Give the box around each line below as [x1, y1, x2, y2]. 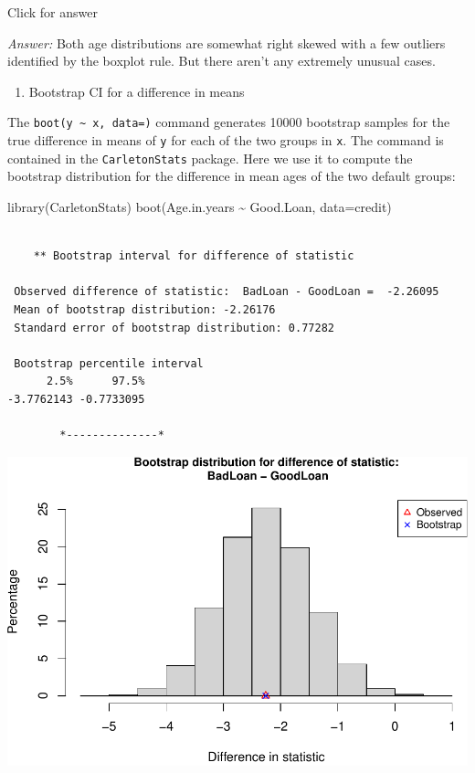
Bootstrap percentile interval [14, 356, 204, 370]
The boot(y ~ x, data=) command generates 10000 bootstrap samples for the [7, 112, 450, 132]
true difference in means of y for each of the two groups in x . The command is [7, 131, 444, 150]
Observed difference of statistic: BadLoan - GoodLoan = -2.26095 [14, 285, 439, 299]
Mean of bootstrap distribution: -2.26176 [14, 302, 276, 316]
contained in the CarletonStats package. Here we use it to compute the [7, 148, 413, 167]
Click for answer [7, 3, 98, 21]
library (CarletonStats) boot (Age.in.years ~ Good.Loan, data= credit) [7, 196, 392, 216]
